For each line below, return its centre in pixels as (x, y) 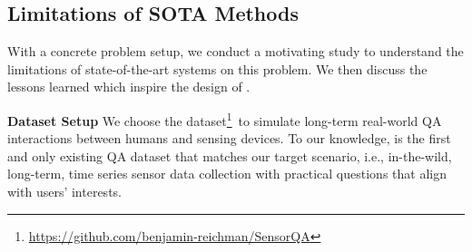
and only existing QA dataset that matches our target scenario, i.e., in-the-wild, (230, 155)
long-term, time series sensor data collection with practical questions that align (227, 174)
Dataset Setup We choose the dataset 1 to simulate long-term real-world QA (225, 119)
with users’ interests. (64, 192)
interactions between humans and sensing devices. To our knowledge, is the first (229, 138)
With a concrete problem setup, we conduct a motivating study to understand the (236, 51)
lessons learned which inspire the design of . (129, 87)
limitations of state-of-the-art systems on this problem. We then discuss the (217, 68)
